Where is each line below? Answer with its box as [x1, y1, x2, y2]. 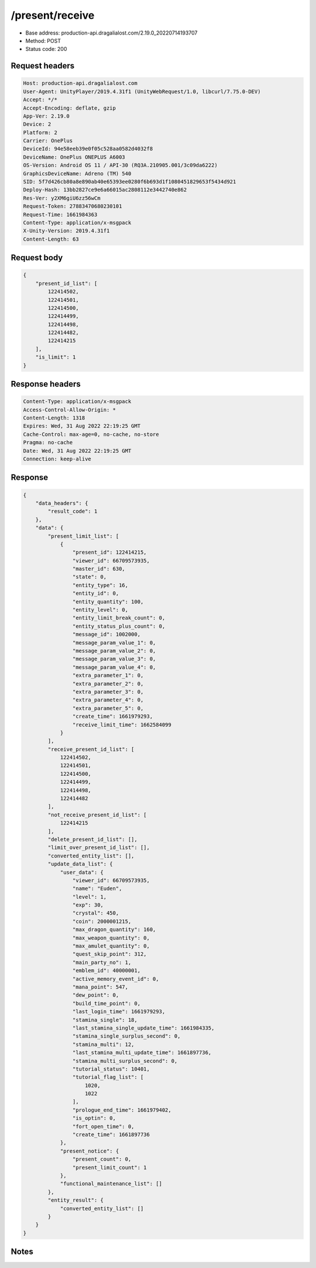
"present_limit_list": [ [47, 533, 119, 539]
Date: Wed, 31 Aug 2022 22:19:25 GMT [23, 447, 132, 454]
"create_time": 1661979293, [72, 713, 153, 720]
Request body [11, 253, 63, 263]
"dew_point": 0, [72, 992, 119, 998]
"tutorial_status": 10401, [72, 1065, 150, 1072]
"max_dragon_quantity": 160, [72, 926, 156, 933]
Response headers [11, 379, 81, 389]
